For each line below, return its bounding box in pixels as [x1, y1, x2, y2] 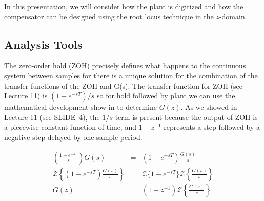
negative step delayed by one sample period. [4, 131, 143, 142]
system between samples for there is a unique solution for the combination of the [4, 70, 258, 81]
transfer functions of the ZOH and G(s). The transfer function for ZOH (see [4, 80, 243, 91]
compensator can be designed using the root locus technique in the [4, 11, 214, 22]
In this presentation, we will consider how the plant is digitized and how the [4, 1, 243, 11]
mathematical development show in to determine [4, 102, 157, 112]
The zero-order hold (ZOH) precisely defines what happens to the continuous [4, 60, 246, 71]
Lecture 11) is [4, 90, 48, 101]
